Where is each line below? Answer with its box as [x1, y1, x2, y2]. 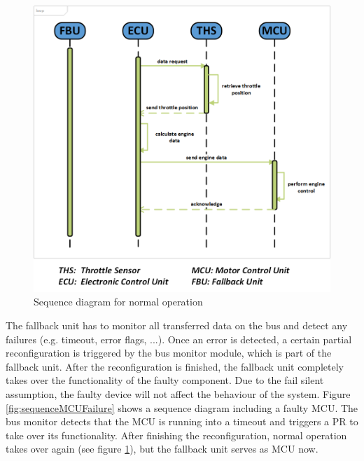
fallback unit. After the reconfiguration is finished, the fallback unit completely [6, 359, 344, 373]
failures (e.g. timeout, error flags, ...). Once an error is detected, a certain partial [6, 331, 352, 346]
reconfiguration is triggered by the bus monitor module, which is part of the [6, 345, 332, 360]
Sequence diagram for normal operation [34, 294, 203, 309]
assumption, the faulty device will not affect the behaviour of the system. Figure [6, 386, 351, 401]
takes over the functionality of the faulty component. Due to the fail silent [6, 373, 324, 387]
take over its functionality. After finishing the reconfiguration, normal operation [6, 427, 347, 442]
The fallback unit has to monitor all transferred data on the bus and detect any [6, 317, 348, 332]
